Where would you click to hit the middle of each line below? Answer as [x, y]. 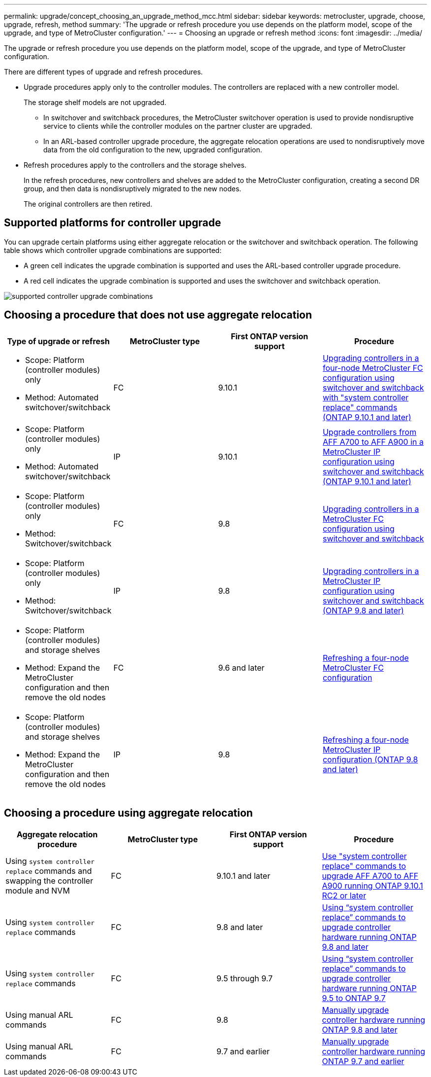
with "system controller [366, 397]
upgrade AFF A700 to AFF [370, 876]
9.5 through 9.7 [245, 978]
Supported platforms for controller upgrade [113, 223]
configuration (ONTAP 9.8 [370, 759]
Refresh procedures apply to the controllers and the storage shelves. [135, 165]
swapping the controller [49, 880]
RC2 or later [344, 895]
